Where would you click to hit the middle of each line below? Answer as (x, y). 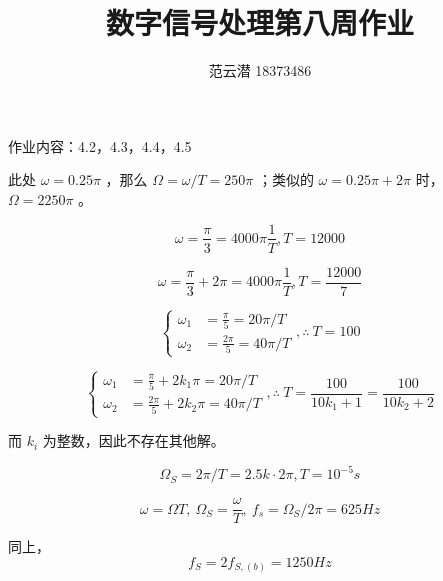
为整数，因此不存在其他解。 (133, 440)
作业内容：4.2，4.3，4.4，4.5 (100, 145)
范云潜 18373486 (260, 70)
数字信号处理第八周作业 (259, 22)
